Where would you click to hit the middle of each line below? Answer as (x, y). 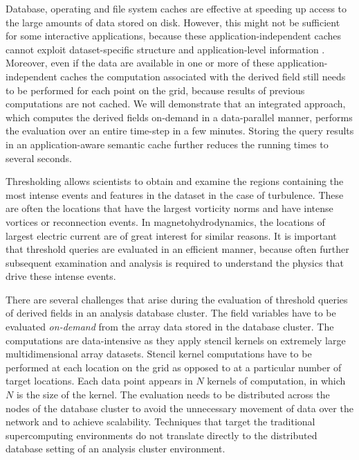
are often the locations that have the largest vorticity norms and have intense (169, 208)
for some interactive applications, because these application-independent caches (173, 36)
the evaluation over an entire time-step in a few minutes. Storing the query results (180, 131)
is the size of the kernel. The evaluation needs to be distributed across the (173, 395)
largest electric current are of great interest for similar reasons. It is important (171, 235)
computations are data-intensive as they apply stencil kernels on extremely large (176, 340)
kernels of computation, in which (276, 381)
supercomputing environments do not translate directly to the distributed (162, 435)
